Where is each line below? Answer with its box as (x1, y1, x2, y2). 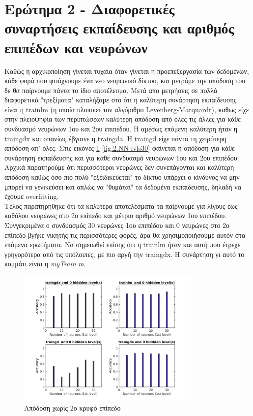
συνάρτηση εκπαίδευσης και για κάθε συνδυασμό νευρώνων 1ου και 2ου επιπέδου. (4, 152, 239, 162)
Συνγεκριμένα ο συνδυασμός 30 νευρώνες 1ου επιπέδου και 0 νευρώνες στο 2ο (4, 220, 230, 230)
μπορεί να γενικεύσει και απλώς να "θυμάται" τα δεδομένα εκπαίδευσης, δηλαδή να (4, 181, 241, 192)
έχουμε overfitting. (4, 191, 59, 201)
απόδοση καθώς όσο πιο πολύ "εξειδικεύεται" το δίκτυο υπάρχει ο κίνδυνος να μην (4, 172, 240, 182)
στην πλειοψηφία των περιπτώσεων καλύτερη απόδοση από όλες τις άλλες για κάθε (4, 114, 241, 124)
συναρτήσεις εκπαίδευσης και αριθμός (4, 18, 234, 38)
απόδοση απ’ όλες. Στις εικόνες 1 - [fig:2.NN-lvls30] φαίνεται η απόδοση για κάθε (4, 143, 235, 153)
